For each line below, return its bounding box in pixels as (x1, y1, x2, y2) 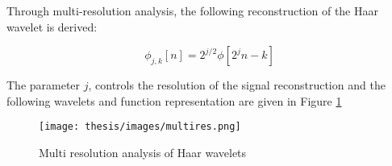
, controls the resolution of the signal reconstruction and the (88, 77, 386, 93)
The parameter (6, 77, 81, 93)
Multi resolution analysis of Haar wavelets (39, 144, 247, 161)
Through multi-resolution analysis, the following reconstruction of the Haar (6, 2, 378, 19)
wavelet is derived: (6, 18, 98, 35)
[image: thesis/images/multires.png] (39, 121, 241, 133)
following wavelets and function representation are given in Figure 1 (6, 92, 342, 109)
